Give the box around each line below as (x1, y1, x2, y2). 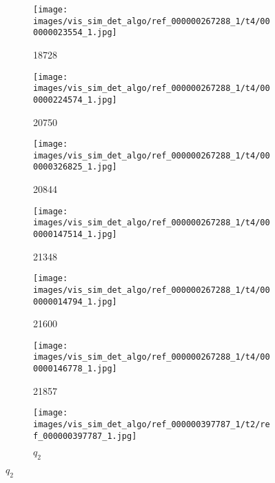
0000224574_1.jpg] (33, 94, 117, 105)
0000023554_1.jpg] (33, 28, 117, 38)
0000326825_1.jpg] (33, 162, 117, 172)
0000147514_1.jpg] (33, 229, 117, 239)
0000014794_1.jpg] (33, 296, 117, 307)
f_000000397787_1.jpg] (33, 431, 137, 441)
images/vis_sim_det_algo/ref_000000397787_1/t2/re (33, 420, 270, 430)
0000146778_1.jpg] (33, 364, 117, 374)
